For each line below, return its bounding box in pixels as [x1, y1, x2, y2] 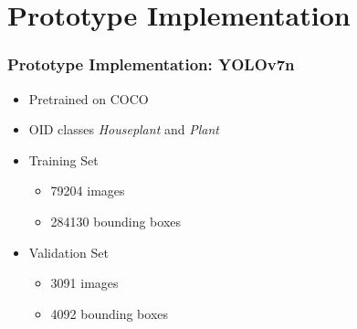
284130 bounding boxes [50, 211, 182, 230]
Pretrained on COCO [28, 89, 149, 108]
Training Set [28, 150, 99, 169]
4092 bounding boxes [50, 303, 169, 323]
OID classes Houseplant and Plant [28, 120, 219, 139]
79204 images [50, 181, 125, 200]
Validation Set [28, 242, 109, 261]
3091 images [50, 273, 119, 292]
